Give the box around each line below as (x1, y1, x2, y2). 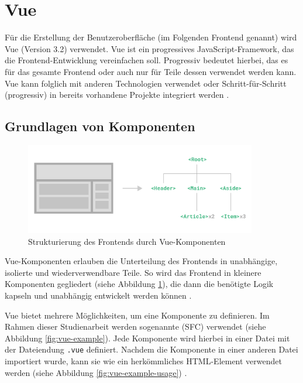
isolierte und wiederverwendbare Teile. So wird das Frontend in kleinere (5, 266, 261, 278)
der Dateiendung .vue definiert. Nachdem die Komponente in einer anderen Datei (5, 343, 298, 355)
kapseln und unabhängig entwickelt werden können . (5, 289, 192, 302)
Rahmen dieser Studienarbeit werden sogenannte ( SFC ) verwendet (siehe (5, 320, 266, 333)
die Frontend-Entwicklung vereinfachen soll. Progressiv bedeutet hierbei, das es (5, 54, 288, 66)
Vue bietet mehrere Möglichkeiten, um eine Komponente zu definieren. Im (5, 309, 270, 321)
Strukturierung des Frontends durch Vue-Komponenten (28, 235, 226, 247)
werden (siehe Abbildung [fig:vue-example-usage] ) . (5, 366, 187, 378)
